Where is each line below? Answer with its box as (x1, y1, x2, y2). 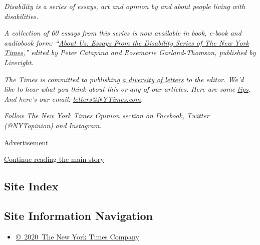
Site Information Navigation (4, 207, 153, 223)
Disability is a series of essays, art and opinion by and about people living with (4, 1, 245, 11)
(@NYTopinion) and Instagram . (4, 120, 102, 130)
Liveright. (4, 57, 34, 67)
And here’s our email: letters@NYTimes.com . (4, 93, 143, 104)
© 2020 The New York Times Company (16, 231, 139, 241)
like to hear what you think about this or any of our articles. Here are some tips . (4, 84, 251, 94)
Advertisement (4, 137, 49, 147)
